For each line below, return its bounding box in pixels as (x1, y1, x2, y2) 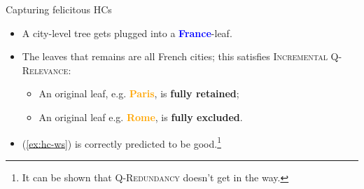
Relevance (22, 62, 69, 77)
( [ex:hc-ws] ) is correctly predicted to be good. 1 (22, 134, 221, 150)
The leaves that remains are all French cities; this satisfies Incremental (22, 49, 328, 64)
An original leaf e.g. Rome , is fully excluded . (38, 109, 243, 124)
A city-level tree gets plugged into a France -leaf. (22, 25, 232, 40)
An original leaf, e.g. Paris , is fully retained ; (38, 86, 239, 101)
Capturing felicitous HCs (6, 2, 112, 16)
